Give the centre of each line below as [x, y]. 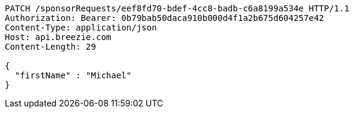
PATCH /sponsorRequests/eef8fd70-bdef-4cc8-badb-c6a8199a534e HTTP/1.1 [177, 8]
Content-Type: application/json [81, 28]
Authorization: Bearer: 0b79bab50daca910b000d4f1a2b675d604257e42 [165, 18]
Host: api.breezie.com [58, 37]
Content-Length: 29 [50, 47]
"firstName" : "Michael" [73, 75]
